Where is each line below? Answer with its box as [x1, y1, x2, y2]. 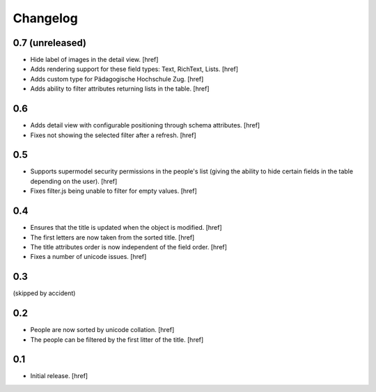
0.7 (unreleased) [13, 37, 87, 49]
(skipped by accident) [13, 289, 76, 297]
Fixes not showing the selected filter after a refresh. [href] [30, 131, 196, 139]
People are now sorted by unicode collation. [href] [30, 326, 175, 334]
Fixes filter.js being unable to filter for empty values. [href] [30, 187, 198, 195]
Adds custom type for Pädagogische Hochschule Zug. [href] [30, 75, 204, 83]
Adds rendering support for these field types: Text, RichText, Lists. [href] [30, 65, 239, 73]
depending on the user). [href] [30, 177, 118, 185]
